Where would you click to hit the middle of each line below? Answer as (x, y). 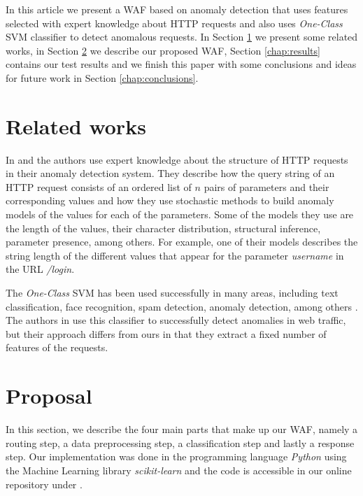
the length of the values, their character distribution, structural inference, (163, 228)
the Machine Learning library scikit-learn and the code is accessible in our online (179, 470)
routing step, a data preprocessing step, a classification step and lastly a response (180, 442)
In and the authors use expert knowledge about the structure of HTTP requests (177, 159)
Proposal (49, 396)
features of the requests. (57, 347)
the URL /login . (40, 269)
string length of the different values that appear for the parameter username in (175, 255)
